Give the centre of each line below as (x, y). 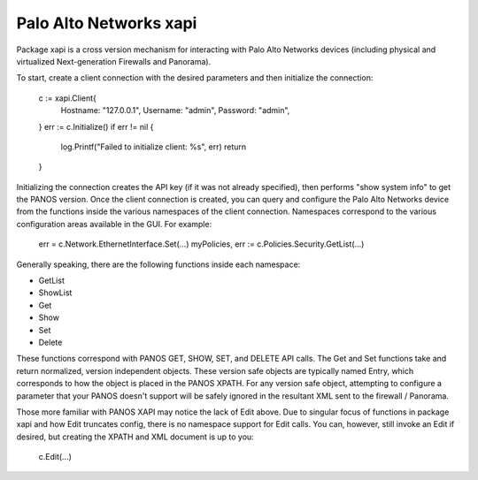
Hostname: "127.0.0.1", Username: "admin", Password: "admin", (175, 110)
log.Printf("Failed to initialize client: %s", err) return (154, 147)
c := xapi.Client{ (68, 98)
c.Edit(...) (55, 457)
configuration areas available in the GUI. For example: (114, 224)
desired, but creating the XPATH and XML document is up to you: (135, 437)
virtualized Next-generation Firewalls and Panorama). (114, 61)
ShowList (55, 293)
